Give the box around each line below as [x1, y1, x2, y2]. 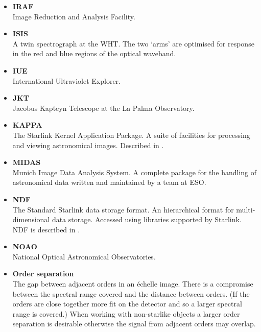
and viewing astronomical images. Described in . [12, 139, 164, 150]
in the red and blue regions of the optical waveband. [12, 48, 176, 59]
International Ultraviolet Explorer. [12, 75, 121, 86]
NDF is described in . [12, 224, 80, 234]
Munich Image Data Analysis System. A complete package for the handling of [12, 167, 257, 177]
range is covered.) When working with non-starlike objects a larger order [12, 308, 240, 319]
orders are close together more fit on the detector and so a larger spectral [12, 298, 242, 309]
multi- [236, 204, 255, 215]
